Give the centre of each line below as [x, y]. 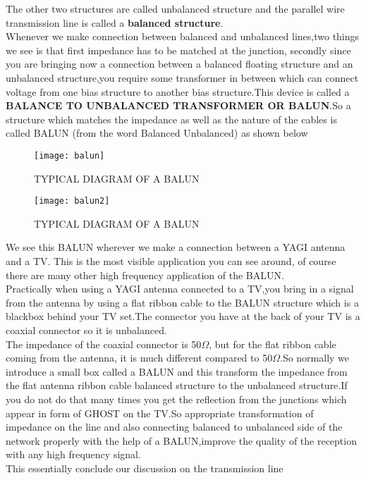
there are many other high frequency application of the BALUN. [145, 275]
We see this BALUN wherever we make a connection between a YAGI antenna [176, 247]
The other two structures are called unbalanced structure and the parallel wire [175, 8]
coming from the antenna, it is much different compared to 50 [139, 358]
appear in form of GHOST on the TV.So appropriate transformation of [160, 413]
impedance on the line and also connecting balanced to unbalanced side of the [174, 427]
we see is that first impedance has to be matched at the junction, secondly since [178, 50]
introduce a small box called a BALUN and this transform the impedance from [177, 371]
